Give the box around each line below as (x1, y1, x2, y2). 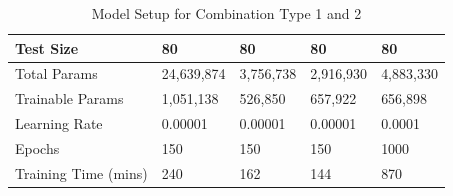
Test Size (15, 37, 79, 58)
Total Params (15, 63, 98, 84)
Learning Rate (15, 113, 103, 134)
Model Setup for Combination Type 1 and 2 (91, 3, 362, 23)
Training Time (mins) (15, 162, 148, 183)
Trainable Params (15, 88, 124, 109)
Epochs (15, 137, 60, 158)
